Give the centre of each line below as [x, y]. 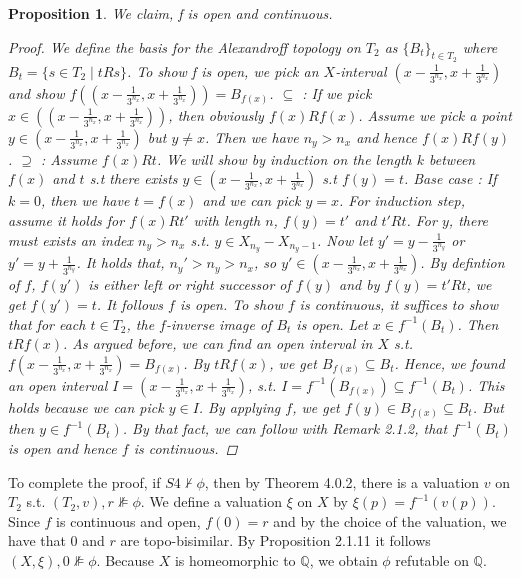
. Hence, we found [449, 362]
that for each [47, 323]
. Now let [345, 239]
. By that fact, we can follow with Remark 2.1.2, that [285, 428]
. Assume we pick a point [435, 114]
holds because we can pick [86, 406]
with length [227, 219]
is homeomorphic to [235, 559]
